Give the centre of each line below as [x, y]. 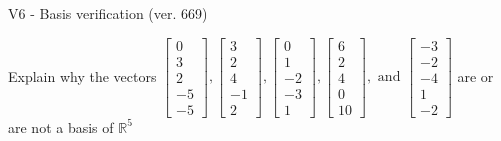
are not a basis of [61, 126]
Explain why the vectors [82, 75]
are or [475, 75]
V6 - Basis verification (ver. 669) [108, 13]
